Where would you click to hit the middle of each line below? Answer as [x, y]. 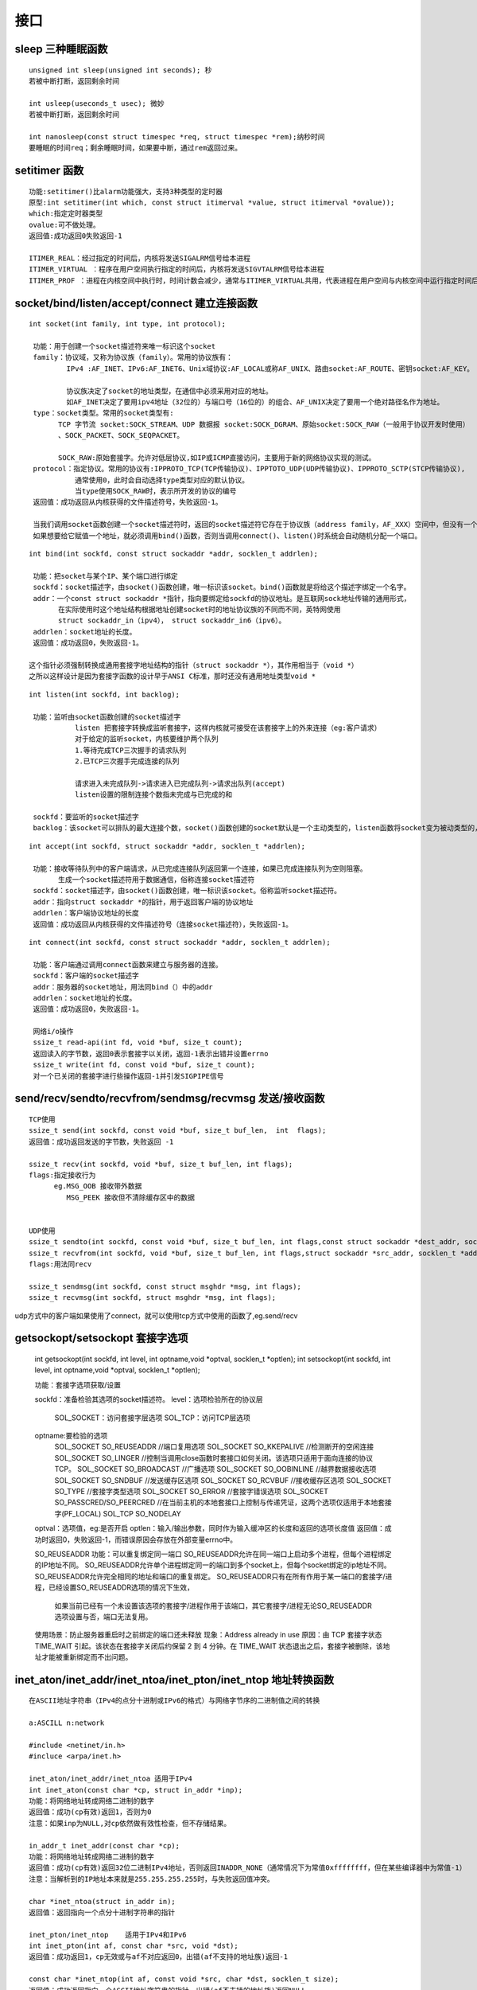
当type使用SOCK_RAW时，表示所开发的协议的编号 [155, 491]
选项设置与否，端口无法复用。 [103, 1617]
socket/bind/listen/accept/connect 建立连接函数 [136, 303]
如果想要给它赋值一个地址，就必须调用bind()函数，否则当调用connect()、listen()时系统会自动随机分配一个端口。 [227, 536]
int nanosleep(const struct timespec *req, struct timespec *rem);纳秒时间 [177, 137]
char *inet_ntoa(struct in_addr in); [103, 1901]
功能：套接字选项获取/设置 [78, 1384]
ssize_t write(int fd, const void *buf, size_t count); [144, 1065]
